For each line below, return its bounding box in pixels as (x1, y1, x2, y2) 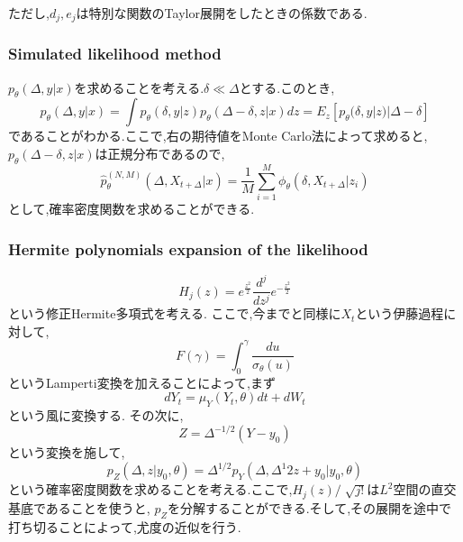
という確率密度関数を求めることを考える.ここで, (8, 480, 293, 499)
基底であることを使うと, (8, 498, 150, 517)
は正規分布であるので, (95, 144, 225, 163)
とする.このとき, (239, 78, 335, 96)
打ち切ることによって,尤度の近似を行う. (8, 517, 241, 536)
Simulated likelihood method (8, 42, 222, 65)
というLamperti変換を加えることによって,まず (8, 372, 276, 391)
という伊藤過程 (355, 304, 444, 323)
